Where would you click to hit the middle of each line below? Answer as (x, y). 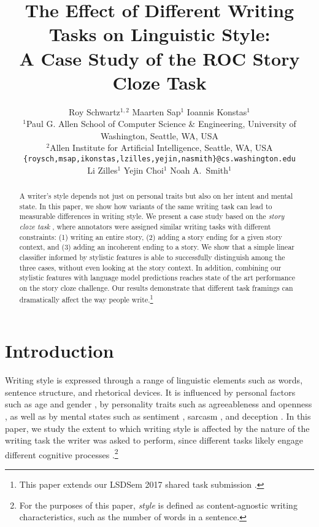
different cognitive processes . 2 (62, 453)
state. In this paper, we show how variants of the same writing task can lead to (146, 206)
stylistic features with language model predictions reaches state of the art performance (157, 278)
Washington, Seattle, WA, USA (159, 135)
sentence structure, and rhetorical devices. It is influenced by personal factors (150, 392)
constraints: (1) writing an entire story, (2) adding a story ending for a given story (151, 237)
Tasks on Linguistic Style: (159, 34)
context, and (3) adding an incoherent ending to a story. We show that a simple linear (157, 247)
